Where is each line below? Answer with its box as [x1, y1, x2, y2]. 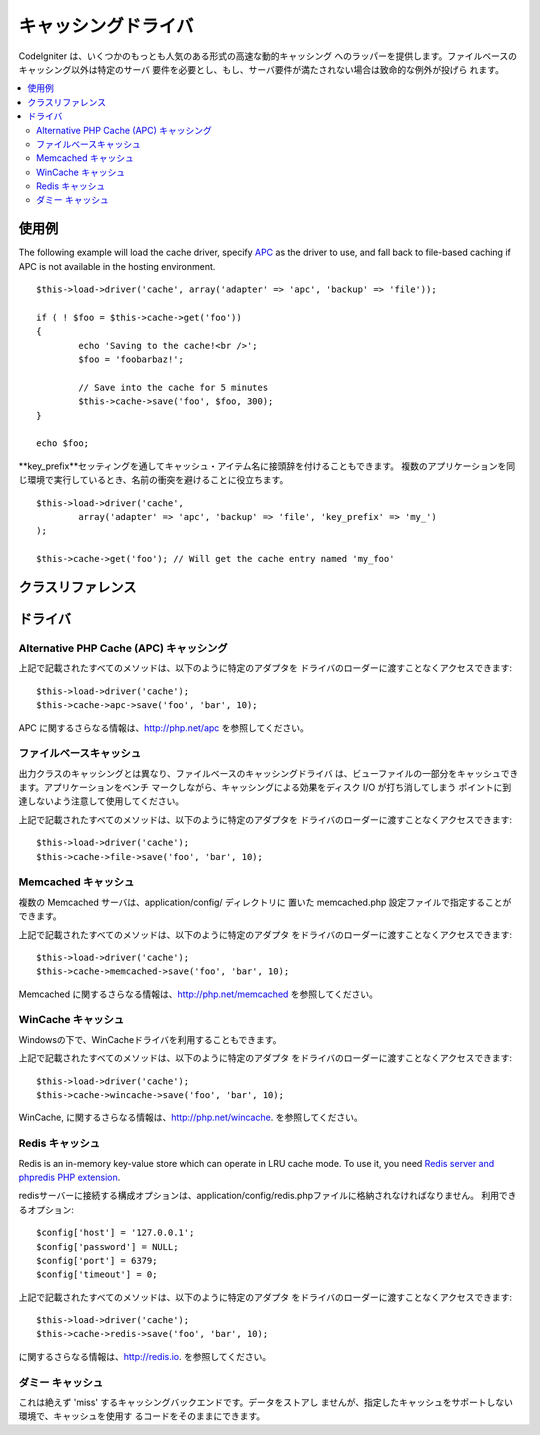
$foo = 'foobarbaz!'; [78, 354, 185, 365]
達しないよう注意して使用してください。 [18, 795, 185, 807]
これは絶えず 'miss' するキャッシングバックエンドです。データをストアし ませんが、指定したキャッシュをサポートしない [18, 1396, 514, 1408]
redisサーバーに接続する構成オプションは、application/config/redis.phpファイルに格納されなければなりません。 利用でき [18, 1190, 517, 1202]
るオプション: [18, 1203, 75, 1215]
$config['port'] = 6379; [36, 1255, 158, 1266]
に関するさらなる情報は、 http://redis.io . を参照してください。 [18, 1350, 272, 1362]
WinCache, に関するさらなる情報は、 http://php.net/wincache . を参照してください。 [18, 1111, 364, 1124]
